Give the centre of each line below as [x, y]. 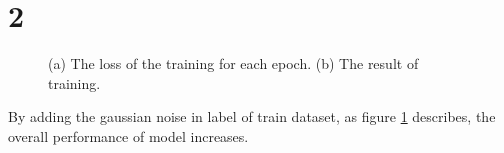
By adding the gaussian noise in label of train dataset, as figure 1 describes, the [252, 116]
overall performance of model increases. [128, 135]
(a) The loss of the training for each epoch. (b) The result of [233, 63]
